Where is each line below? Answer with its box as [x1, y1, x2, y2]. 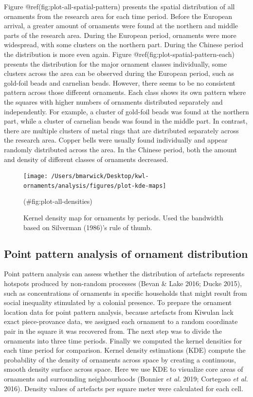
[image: [23, 173, 48, 180]
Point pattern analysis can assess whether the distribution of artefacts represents [4, 269, 245, 279]
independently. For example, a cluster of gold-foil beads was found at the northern [4, 106, 249, 116]
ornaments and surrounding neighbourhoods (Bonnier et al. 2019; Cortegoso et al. [4, 373, 248, 383]
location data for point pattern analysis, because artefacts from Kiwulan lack [4, 307, 234, 317]
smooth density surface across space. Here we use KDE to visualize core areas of [4, 364, 243, 374]
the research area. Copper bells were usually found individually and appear [4, 135, 228, 145]
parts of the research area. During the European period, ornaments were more [4, 30, 236, 40]
